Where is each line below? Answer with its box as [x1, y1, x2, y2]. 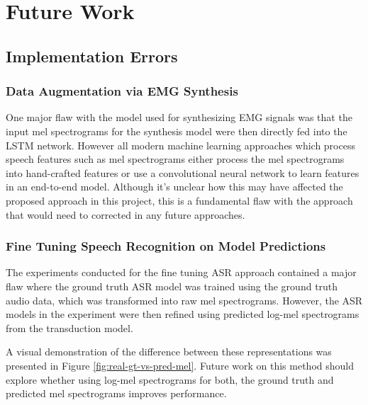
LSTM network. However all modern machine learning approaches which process [6, 137, 355, 152]
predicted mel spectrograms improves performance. [6, 386, 227, 401]
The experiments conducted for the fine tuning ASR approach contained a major [6, 265, 357, 280]
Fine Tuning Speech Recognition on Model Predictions [6, 237, 326, 255]
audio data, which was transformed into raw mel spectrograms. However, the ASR [6, 292, 363, 307]
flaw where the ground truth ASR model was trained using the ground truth [6, 278, 338, 293]
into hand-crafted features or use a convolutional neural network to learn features [6, 165, 359, 180]
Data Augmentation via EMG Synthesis [6, 82, 238, 100]
